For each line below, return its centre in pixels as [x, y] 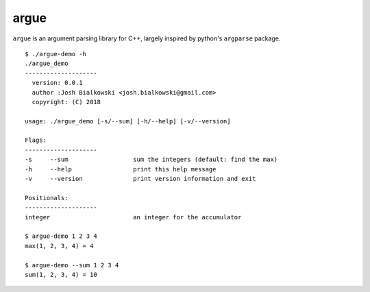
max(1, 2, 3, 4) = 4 [59, 246]
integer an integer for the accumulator [133, 217]
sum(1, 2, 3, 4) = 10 [61, 275]
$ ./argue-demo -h [56, 54]
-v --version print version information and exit [140, 179]
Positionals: [47, 198]
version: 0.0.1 [57, 83]
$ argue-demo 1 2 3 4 [61, 236]
